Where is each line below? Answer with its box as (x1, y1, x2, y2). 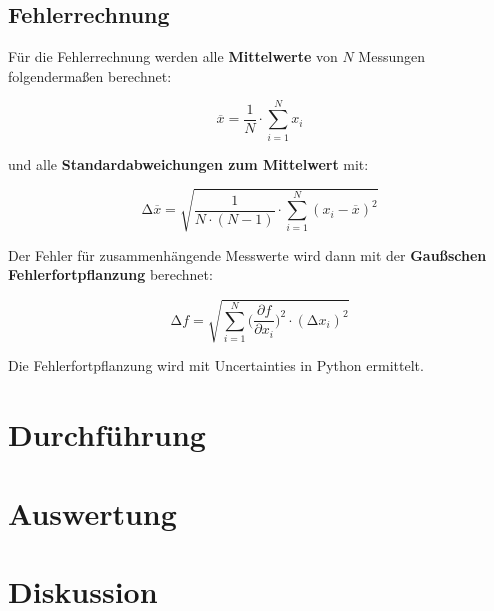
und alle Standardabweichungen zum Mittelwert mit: (8, 153, 369, 174)
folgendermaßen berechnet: (8, 65, 172, 86)
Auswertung (8, 492, 177, 533)
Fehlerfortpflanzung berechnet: (8, 264, 213, 285)
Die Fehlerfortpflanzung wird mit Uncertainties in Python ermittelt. (8, 355, 424, 376)
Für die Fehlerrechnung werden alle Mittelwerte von (8, 46, 338, 67)
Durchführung (8, 414, 206, 455)
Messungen (358, 46, 426, 67)
